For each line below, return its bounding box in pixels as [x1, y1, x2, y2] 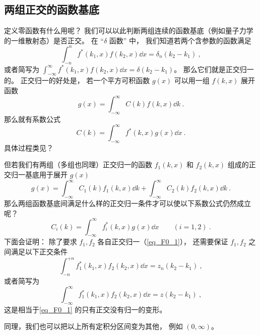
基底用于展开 [25, 169, 68, 180]
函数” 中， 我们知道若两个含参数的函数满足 [109, 35, 251, 45]
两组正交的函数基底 [4, 2, 99, 17]
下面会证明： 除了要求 [4, 236, 77, 247]
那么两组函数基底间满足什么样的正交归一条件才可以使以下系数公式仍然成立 [4, 197, 251, 208]
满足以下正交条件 [11, 246, 68, 257]
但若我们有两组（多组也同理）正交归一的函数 [4, 159, 152, 170]
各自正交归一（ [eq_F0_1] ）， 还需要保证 [97, 236, 228, 247]
